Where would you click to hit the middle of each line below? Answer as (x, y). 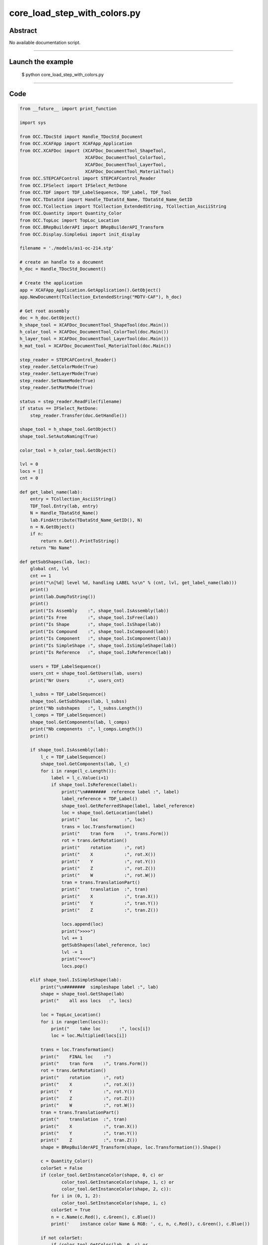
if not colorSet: (62, 1238)
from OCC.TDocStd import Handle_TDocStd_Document (81, 137)
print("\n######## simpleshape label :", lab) (100, 987)
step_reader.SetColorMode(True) (59, 367)
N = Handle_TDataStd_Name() (64, 513)
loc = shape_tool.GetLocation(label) (107, 812)
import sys (33, 123)
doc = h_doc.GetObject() (50, 318)
